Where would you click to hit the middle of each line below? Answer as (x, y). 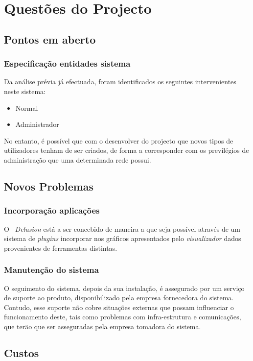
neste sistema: (25, 91)
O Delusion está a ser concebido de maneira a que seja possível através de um (122, 229)
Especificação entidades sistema (67, 63)
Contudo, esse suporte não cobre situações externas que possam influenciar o (119, 307)
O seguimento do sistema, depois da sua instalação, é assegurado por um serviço (124, 288)
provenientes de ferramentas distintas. (61, 248)
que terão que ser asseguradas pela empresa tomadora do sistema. (103, 326)
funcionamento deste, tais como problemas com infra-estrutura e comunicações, (123, 317)
